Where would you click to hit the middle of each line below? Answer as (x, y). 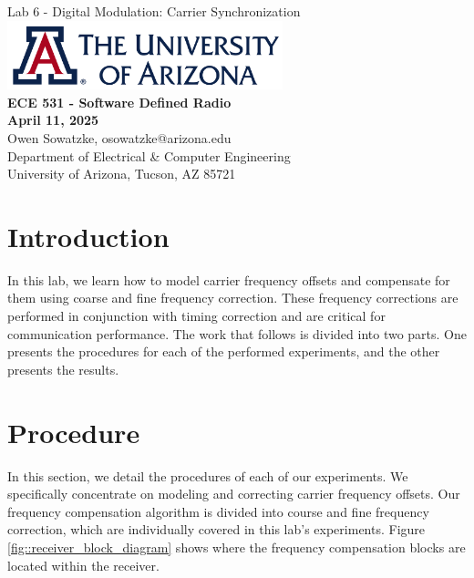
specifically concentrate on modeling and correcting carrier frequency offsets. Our (234, 494)
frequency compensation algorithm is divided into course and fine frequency (218, 511)
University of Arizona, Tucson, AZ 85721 (122, 174)
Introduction (88, 236)
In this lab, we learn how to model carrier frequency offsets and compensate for (229, 279)
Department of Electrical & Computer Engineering (149, 155)
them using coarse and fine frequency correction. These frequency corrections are (233, 298)
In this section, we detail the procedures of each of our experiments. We (208, 475)
